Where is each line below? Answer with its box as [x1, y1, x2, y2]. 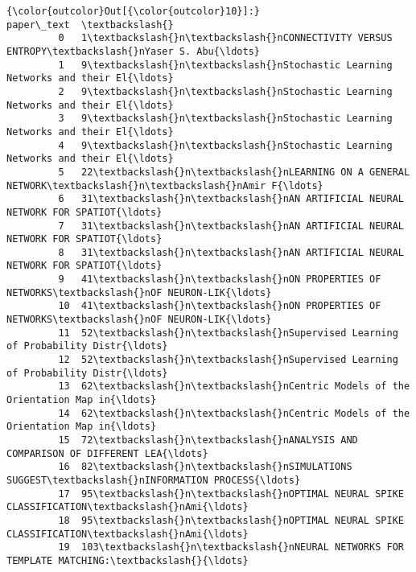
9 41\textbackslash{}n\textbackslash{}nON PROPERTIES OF [58, 274, 381, 286]
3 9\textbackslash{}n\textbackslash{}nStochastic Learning [58, 113, 393, 125]
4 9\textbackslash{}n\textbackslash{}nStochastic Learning [58, 139, 393, 151]
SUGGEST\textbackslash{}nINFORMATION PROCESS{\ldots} [6, 474, 301, 486]
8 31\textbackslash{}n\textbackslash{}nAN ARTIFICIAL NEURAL [58, 246, 404, 258]
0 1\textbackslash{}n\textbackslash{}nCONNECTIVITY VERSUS [58, 32, 393, 44]
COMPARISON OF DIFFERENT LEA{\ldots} [6, 447, 208, 459]
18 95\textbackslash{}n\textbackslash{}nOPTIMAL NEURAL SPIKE [58, 514, 404, 526]
